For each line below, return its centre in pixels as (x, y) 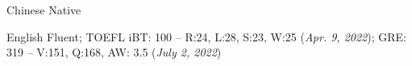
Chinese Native (44, 10)
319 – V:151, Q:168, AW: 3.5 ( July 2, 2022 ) (114, 52)
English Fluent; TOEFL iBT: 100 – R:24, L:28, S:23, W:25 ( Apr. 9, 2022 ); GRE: (207, 36)
